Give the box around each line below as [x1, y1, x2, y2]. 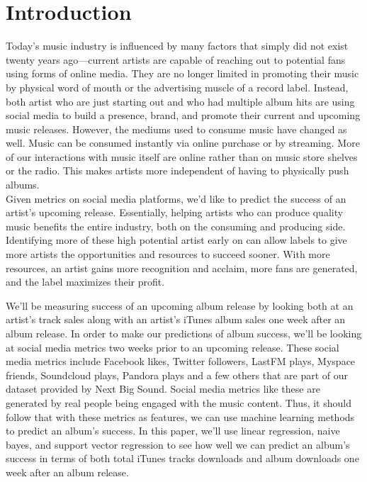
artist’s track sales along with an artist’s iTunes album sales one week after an [6, 312, 346, 327]
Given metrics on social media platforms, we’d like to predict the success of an [6, 191, 346, 206]
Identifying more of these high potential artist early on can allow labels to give [6, 232, 347, 247]
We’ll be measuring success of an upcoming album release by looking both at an [6, 298, 354, 313]
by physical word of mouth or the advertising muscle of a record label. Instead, [6, 79, 349, 94]
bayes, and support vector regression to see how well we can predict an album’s [6, 437, 350, 452]
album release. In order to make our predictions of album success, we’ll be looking [6, 326, 362, 340]
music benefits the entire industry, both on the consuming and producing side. [6, 218, 346, 233]
